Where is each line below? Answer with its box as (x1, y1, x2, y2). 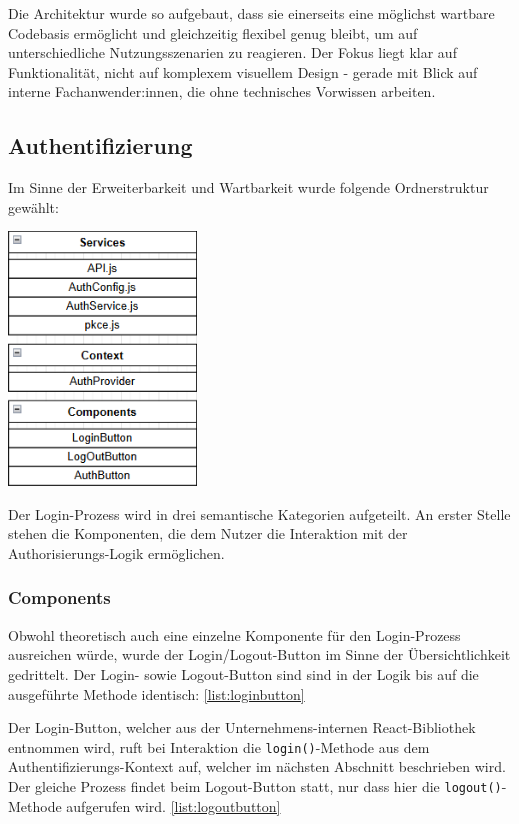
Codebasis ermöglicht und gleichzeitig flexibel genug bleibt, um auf (8, 22, 418, 43)
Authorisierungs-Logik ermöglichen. (8, 542, 225, 563)
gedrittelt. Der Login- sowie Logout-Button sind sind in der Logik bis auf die (8, 663, 479, 684)
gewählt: (8, 196, 59, 217)
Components (8, 585, 111, 610)
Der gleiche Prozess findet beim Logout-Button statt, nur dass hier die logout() (8, 775, 502, 796)
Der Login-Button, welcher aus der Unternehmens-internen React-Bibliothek (8, 717, 476, 738)
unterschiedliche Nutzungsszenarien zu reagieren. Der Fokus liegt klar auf (8, 42, 457, 63)
